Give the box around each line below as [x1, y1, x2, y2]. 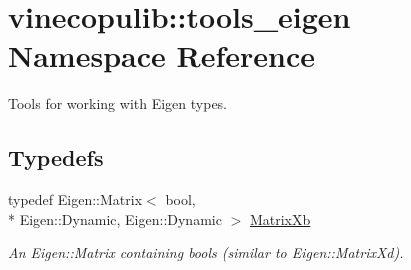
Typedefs [8, 142, 104, 173]
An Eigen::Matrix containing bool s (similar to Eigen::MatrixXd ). [8, 242, 404, 263]
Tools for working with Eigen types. [8, 93, 228, 114]
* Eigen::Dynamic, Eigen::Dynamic [8, 208, 222, 229]
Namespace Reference [8, 35, 315, 76]
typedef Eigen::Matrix [8, 189, 143, 210]
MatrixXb [249, 208, 311, 229]
